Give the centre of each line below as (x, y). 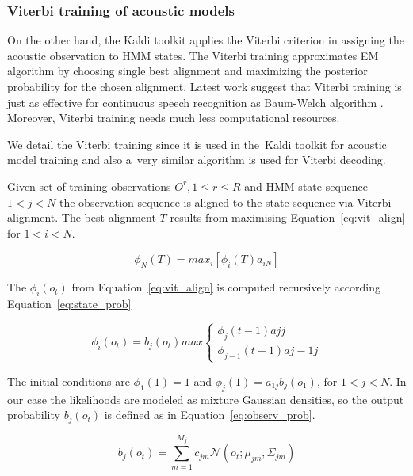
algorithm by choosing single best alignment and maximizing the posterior (187, 71)
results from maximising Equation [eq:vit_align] (288, 217)
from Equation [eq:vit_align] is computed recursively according (226, 287)
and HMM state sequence (306, 186)
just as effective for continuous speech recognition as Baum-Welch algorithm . (195, 102)
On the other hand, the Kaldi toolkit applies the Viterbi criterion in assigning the (206, 40)
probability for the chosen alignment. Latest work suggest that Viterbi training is (205, 86)
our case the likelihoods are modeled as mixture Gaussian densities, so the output (206, 399)
